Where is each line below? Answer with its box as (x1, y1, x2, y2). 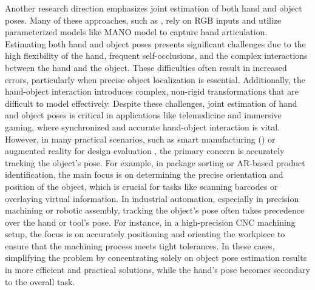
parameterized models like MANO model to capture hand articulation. (5, 25, 268, 38)
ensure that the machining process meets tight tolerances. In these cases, (5, 239, 275, 252)
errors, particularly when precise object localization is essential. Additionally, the (5, 73, 305, 86)
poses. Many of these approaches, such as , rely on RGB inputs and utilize (5, 13, 282, 26)
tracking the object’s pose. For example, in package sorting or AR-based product (5, 156, 305, 169)
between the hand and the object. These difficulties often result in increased (5, 61, 287, 73)
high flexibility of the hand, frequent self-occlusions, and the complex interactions (5, 49, 308, 62)
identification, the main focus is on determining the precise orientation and (5, 168, 283, 181)
